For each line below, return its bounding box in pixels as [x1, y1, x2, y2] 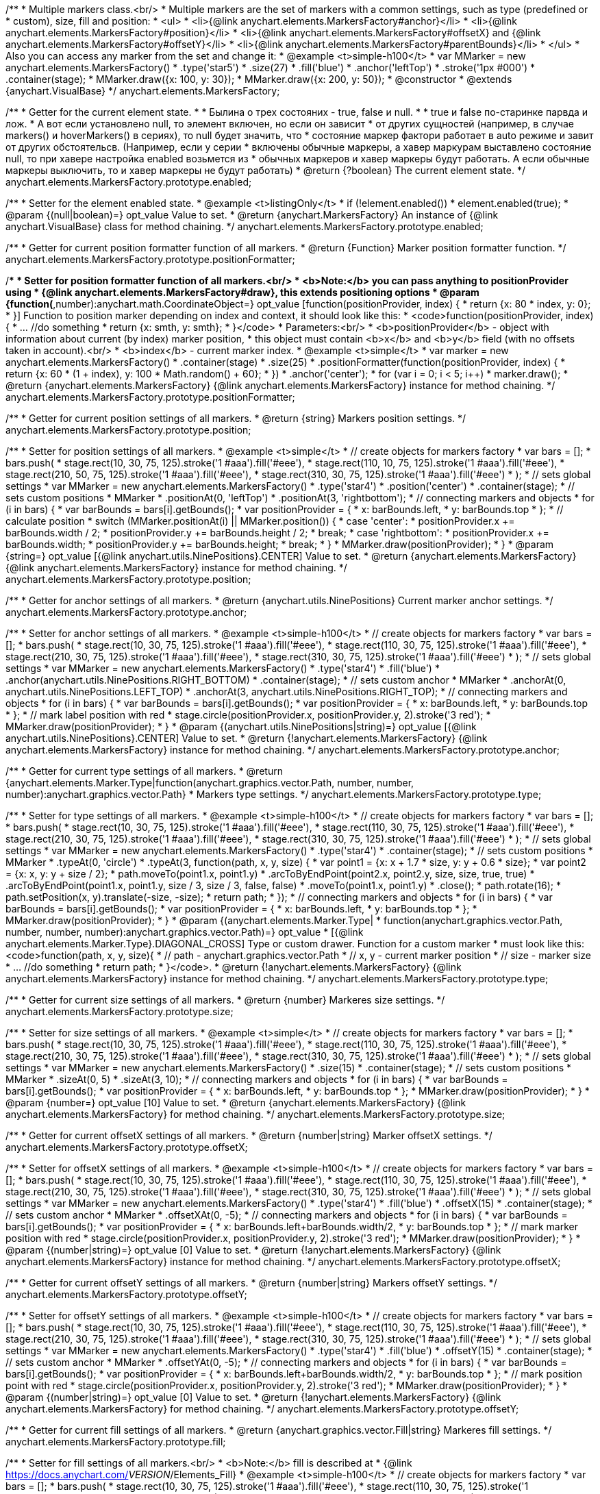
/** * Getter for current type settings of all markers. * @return [5, 765, 283, 777]
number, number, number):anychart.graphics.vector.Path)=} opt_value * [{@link [5, 926, 364, 938]
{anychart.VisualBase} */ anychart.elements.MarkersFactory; [5, 85, 280, 97]
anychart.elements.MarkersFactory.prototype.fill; [5, 1436, 226, 1447]
